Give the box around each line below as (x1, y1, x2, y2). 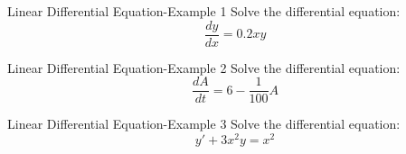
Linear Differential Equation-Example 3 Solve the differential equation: (7, 114, 401, 133)
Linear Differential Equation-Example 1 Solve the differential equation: (7, 2, 401, 20)
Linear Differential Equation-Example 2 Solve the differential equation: (7, 58, 401, 77)
